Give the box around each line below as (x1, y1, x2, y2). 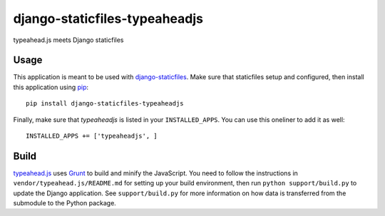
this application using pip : (13, 83, 89, 91)
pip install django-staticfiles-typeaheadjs (26, 100, 185, 108)
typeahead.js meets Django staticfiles (13, 36, 124, 44)
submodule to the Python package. (13, 199, 117, 207)
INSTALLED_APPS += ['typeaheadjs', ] (26, 132, 158, 140)
